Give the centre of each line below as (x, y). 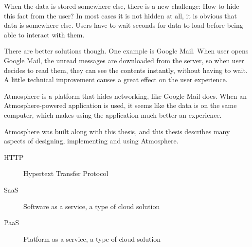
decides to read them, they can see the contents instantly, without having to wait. (126, 70)
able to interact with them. (44, 34)
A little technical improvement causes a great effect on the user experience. (116, 79)
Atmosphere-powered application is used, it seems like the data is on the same (120, 105)
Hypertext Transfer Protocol (66, 173)
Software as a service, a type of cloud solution (92, 206)
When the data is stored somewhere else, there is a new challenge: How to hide (122, 6)
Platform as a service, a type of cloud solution (92, 238)
